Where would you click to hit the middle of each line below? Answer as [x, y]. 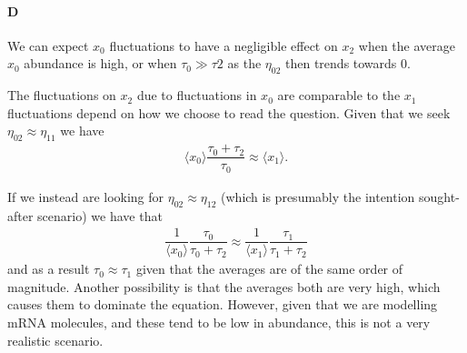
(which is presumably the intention [318, 196]
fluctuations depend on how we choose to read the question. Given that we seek [229, 112]
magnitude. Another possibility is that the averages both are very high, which [224, 286]
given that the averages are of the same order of [269, 269]
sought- [439, 196]
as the [244, 63]
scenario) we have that [100, 215]
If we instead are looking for [86, 196]
